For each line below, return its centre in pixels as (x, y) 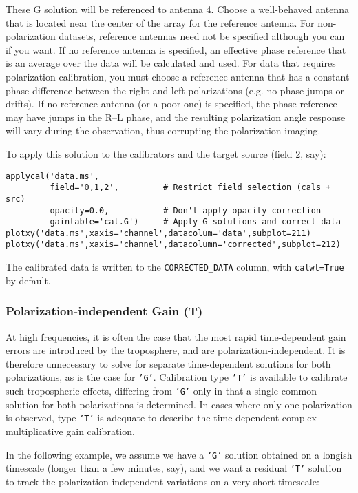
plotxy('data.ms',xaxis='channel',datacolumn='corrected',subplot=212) (173, 245)
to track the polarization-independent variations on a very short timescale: (162, 481)
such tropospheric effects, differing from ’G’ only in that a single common (161, 391)
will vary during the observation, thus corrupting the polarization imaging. (163, 130)
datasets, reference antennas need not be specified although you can (202, 36)
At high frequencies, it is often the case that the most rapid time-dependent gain (176, 336)
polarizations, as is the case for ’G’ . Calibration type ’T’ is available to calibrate (177, 377)
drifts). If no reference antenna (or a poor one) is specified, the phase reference (171, 104)
